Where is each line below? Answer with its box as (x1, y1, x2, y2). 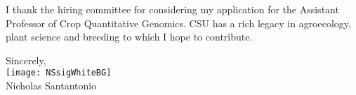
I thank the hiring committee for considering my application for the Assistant (6, 2, 339, 16)
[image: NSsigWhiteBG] (6, 68, 112, 78)
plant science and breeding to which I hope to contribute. (6, 29, 253, 44)
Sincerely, (6, 52, 46, 67)
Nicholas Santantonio (6, 78, 97, 93)
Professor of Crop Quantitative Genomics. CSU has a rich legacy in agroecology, (6, 15, 351, 30)
